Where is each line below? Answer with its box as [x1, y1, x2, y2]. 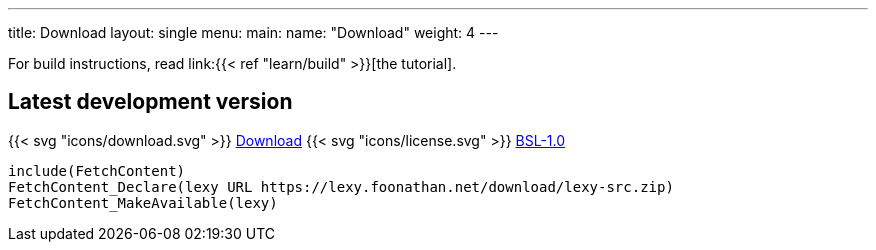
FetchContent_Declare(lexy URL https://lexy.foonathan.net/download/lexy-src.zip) [8, 178, 674, 195]
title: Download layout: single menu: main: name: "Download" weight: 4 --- [8, 24, 499, 41]
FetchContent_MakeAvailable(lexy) [8, 194, 278, 211]
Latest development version [8, 89, 293, 115]
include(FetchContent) [8, 162, 186, 179]
